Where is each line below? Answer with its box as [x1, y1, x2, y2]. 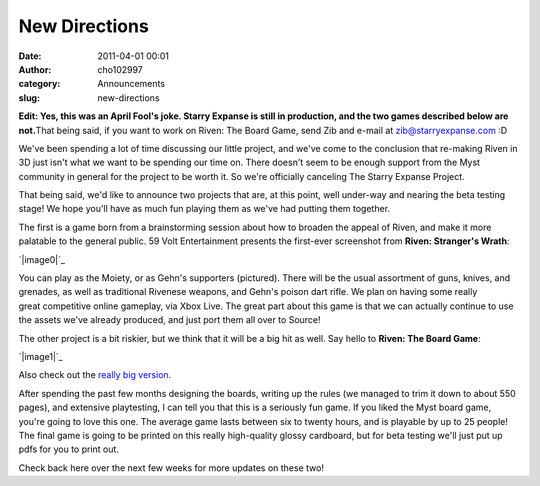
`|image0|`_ [18, 253, 65, 265]
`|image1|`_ [18, 350, 64, 362]
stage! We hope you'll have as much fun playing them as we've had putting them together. [18, 203, 390, 215]
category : [18, 78, 61, 90]
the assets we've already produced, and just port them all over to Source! [18, 314, 321, 326]
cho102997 [97, 63, 144, 75]
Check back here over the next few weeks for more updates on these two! [18, 461, 325, 474]
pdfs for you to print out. [18, 443, 120, 455]
